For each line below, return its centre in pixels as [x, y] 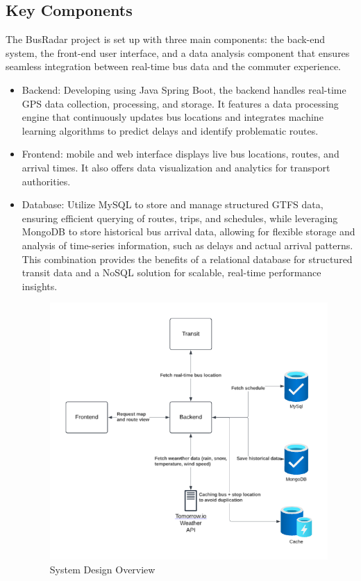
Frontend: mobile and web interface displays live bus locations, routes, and [180, 154]
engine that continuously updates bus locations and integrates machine [173, 117]
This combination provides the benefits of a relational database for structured [187, 259]
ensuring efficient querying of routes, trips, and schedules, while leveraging [180, 218]
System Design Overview [102, 569]
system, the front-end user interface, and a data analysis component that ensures [178, 52]
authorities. [46, 181]
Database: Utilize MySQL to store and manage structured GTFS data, [173, 204]
